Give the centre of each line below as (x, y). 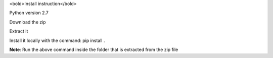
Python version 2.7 (29, 13)
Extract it (19, 31)
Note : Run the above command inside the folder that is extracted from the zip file (94, 49)
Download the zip (28, 22)
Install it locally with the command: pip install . (57, 40)
